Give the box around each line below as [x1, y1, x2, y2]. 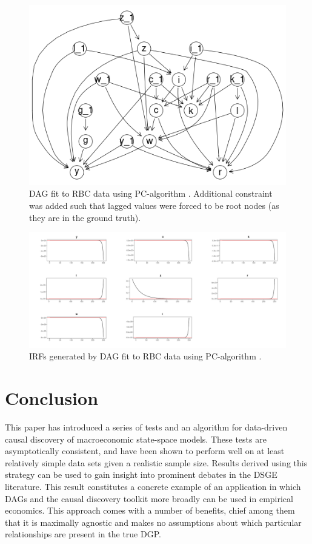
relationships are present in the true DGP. [5, 528, 161, 540]
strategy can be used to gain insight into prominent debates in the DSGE [5, 468, 277, 481]
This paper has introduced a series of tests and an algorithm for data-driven [5, 420, 288, 433]
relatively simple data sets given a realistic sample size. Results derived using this [5, 456, 308, 469]
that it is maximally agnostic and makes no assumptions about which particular [5, 515, 302, 528]
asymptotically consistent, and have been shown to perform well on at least [5, 444, 285, 457]
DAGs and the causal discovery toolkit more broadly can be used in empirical [5, 492, 293, 505]
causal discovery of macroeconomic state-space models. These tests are [5, 432, 267, 445]
